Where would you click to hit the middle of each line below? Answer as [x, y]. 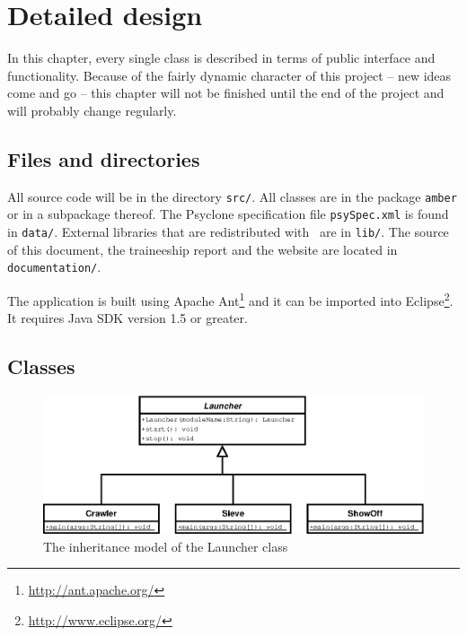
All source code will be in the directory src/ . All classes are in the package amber [232, 196]
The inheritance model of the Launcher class [166, 546]
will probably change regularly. [92, 110]
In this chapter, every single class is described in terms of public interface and [221, 58]
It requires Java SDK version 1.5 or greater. [128, 318]
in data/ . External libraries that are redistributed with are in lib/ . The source [228, 232]
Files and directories [104, 158]
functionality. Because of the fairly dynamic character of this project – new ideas [229, 75]
